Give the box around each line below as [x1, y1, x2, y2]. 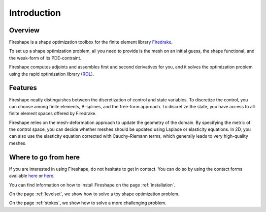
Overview [9, 26, 40, 34]
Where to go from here [9, 153, 80, 161]
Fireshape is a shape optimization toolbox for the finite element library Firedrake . [9, 39, 173, 45]
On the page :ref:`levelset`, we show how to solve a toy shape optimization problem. [9, 191, 180, 197]
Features [9, 84, 37, 92]
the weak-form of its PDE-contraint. [9, 55, 81, 61]
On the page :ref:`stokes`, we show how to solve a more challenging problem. [9, 200, 166, 206]
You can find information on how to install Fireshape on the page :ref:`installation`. [9, 182, 176, 188]
